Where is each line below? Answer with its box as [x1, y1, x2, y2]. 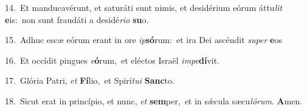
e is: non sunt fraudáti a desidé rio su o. [5, 13, 149, 25]
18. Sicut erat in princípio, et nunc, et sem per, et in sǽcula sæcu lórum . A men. [5, 94, 303, 107]
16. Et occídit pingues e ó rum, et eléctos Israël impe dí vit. [5, 53, 220, 66]
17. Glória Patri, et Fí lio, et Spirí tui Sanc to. [5, 74, 174, 87]
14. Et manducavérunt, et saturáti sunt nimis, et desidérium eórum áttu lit [5, 1, 283, 13]
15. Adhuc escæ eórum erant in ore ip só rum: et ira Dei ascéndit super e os [5, 33, 282, 46]
